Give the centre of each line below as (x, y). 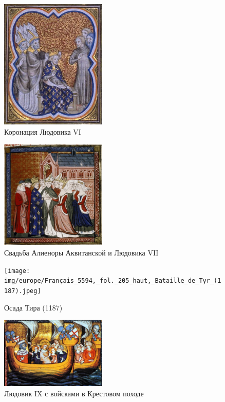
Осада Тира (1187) (33, 307)
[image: (17, 271)
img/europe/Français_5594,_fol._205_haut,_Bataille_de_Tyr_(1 (113, 281)
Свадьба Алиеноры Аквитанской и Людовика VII (81, 252)
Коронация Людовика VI (43, 132)
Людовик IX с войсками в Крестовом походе (74, 393)
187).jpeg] (23, 291)
